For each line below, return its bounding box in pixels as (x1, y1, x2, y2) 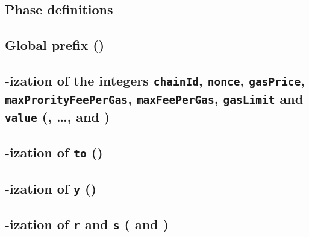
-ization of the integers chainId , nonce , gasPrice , (5, 71, 305, 89)
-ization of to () (5, 143, 103, 162)
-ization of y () (5, 179, 96, 197)
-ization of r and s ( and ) (5, 214, 169, 233)
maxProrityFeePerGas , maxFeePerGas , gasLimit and (5, 89, 304, 107)
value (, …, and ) (5, 107, 110, 125)
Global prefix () (5, 36, 105, 54)
